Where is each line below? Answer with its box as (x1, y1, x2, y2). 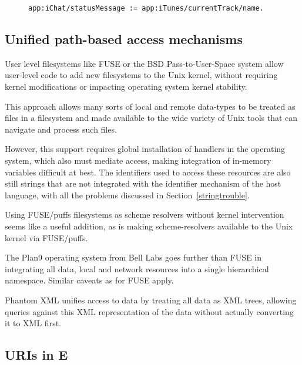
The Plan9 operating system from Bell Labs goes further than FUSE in (5, 251, 262, 263)
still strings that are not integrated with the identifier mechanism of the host (5, 177, 281, 190)
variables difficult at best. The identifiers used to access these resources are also (5, 165, 291, 178)
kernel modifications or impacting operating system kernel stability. (5, 80, 247, 93)
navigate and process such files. (5, 123, 117, 135)
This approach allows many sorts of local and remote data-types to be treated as (5, 100, 296, 112)
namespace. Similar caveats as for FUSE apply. (5, 274, 174, 286)
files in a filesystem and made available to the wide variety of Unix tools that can (5, 111, 298, 124)
